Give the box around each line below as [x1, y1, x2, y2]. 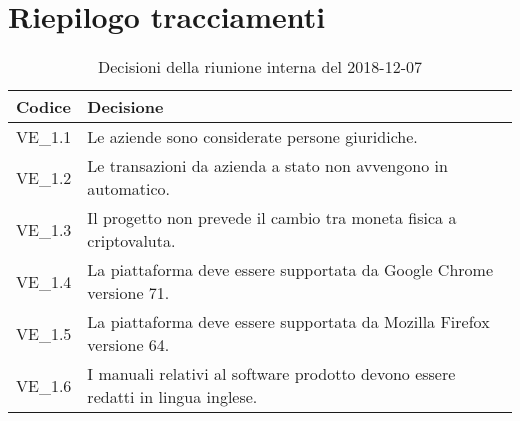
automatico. [87, 177, 171, 201]
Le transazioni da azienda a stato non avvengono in [87, 154, 448, 178]
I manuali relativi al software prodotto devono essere [87, 362, 456, 386]
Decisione [87, 95, 164, 119]
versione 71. [87, 281, 170, 305]
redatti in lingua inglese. [87, 385, 258, 409]
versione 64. [87, 333, 170, 357]
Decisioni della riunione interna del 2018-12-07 [98, 55, 422, 79]
